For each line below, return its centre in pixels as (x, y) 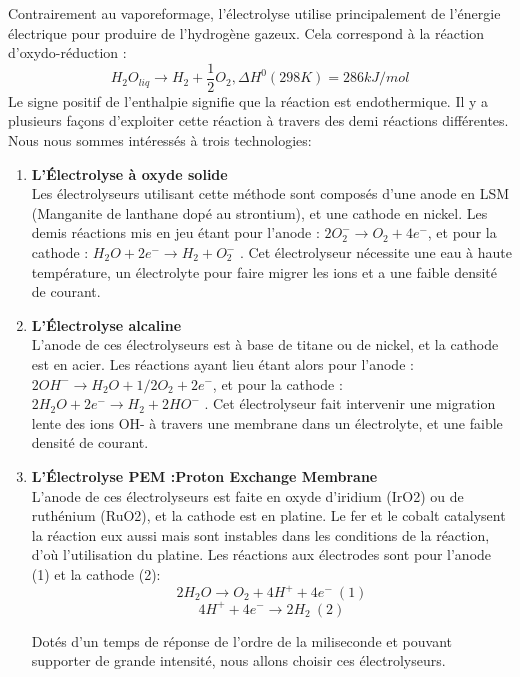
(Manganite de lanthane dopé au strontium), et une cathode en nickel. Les (259, 212)
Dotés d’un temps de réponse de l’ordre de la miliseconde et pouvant (242, 640)
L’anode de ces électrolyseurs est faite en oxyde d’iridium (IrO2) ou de (247, 495)
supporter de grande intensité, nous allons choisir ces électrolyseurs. (238, 660)
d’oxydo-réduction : (67, 52)
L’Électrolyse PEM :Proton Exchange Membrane (204, 475)
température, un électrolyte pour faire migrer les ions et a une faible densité (264, 271)
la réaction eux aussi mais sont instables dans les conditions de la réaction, (260, 534)
